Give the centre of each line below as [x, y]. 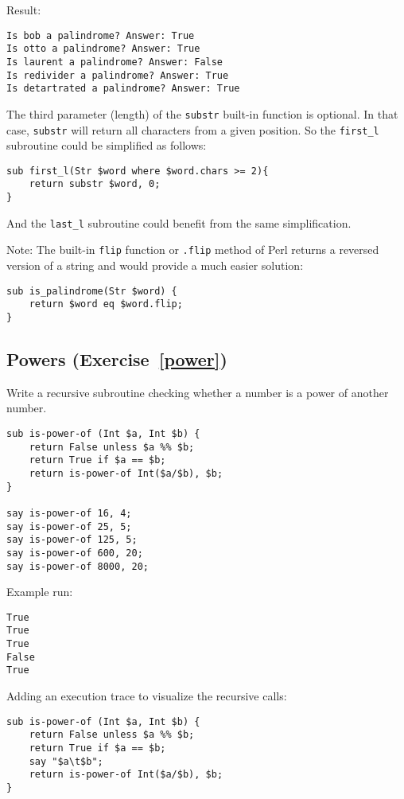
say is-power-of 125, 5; [72, 540]
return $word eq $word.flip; [106, 304]
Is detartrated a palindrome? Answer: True [123, 89]
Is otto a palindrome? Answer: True [103, 49]
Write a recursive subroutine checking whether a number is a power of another [198, 392]
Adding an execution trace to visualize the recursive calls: [147, 696]
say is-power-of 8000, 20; [78, 566]
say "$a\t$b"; [66, 761]
